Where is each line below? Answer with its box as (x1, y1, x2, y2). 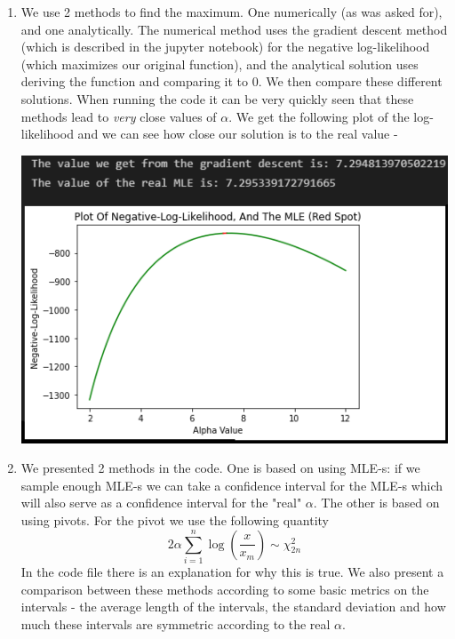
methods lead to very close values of (20, 107, 217, 125)
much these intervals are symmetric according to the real (20, 614, 331, 633)
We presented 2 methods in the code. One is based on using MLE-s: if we (20, 459, 420, 477)
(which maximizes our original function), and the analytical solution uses (20, 54, 419, 73)
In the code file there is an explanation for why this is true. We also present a (20, 562, 444, 580)
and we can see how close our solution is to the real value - (77, 124, 398, 143)
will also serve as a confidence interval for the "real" (20, 493, 302, 512)
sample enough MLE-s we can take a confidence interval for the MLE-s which (20, 475, 443, 494)
